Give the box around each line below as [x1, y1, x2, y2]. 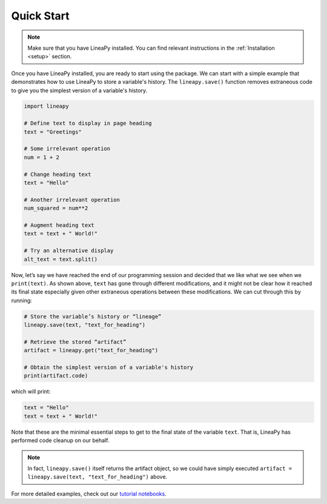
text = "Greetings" [24, 128, 82, 135]
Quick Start [11, 9, 70, 22]
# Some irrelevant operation [24, 146, 111, 152]
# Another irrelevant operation [24, 196, 121, 203]
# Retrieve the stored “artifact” [24, 338, 127, 345]
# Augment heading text [24, 221, 95, 229]
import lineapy [24, 103, 69, 110]
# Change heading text [24, 170, 91, 178]
